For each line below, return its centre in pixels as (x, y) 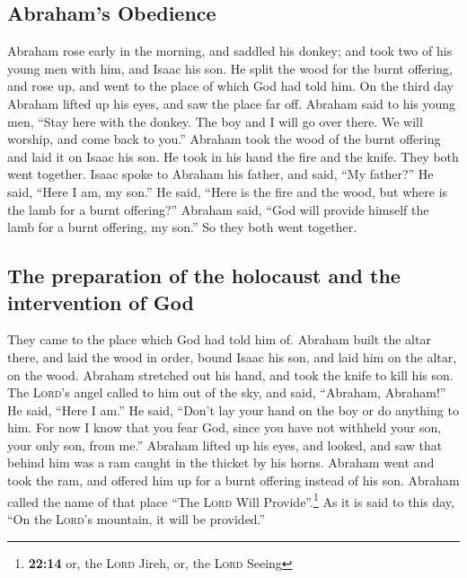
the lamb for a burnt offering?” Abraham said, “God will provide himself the (218, 209)
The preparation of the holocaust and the (204, 276)
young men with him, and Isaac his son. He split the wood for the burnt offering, (230, 68)
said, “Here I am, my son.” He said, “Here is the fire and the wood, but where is (228, 191)
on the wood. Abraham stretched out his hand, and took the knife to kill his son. (230, 374)
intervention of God (101, 302)
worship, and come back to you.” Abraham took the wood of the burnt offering (224, 139)
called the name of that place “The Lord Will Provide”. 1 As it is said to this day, (231, 500)
